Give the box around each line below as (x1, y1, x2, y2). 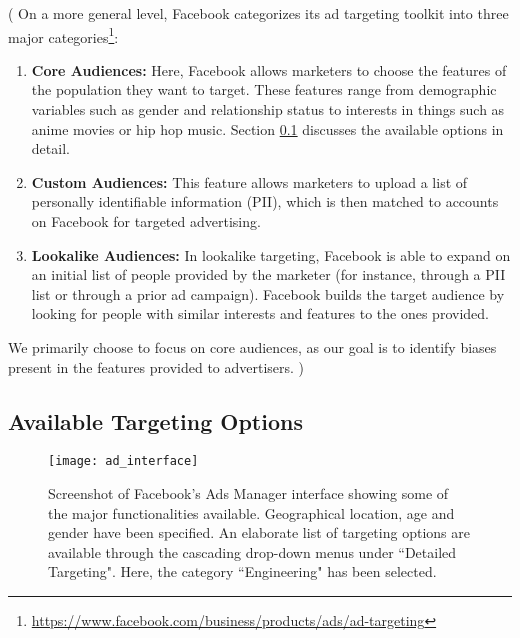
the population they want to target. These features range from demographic (31, 79, 497, 100)
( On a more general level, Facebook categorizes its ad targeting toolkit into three (8, 3, 509, 23)
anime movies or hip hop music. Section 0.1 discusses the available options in (31, 118, 504, 139)
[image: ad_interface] (48, 454, 199, 469)
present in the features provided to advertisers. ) (8, 356, 305, 377)
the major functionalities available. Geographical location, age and (48, 502, 455, 523)
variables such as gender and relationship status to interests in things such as (31, 99, 505, 120)
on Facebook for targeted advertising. (31, 211, 261, 231)
